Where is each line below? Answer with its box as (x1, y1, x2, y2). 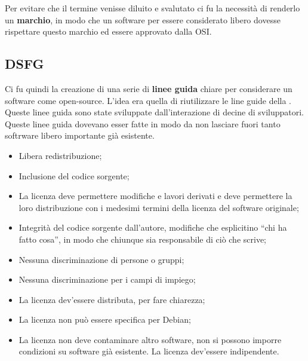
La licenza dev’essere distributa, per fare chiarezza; (19, 293, 205, 305)
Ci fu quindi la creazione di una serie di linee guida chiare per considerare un (5, 82, 292, 94)
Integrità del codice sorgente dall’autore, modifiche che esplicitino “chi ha (19, 221, 287, 234)
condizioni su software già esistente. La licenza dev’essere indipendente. (19, 345, 279, 357)
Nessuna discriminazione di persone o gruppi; (19, 253, 184, 265)
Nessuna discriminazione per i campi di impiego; (19, 273, 196, 286)
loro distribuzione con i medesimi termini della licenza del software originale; (19, 201, 299, 213)
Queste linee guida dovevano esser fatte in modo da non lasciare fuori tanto (5, 117, 281, 130)
